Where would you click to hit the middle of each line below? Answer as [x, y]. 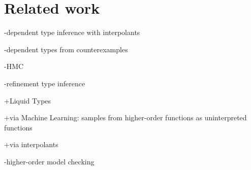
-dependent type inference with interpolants [72, 32]
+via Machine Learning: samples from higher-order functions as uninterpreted [125, 117]
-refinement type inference [45, 83]
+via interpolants [31, 144]
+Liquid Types [28, 100]
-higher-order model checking [49, 161]
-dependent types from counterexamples [66, 49]
